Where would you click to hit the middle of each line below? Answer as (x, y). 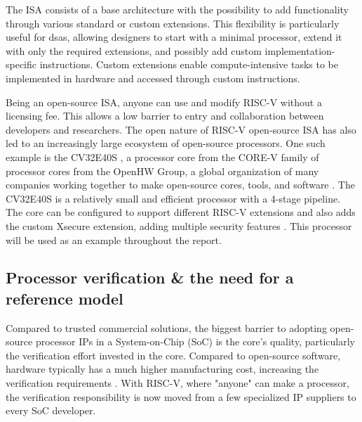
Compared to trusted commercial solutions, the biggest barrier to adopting (166, 327)
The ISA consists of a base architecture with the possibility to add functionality (177, 9)
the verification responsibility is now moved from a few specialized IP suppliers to (181, 396)
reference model (65, 298)
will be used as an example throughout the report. (114, 239)
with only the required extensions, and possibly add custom (134, 50)
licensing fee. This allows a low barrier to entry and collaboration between (165, 116)
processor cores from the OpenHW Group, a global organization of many (162, 171)
